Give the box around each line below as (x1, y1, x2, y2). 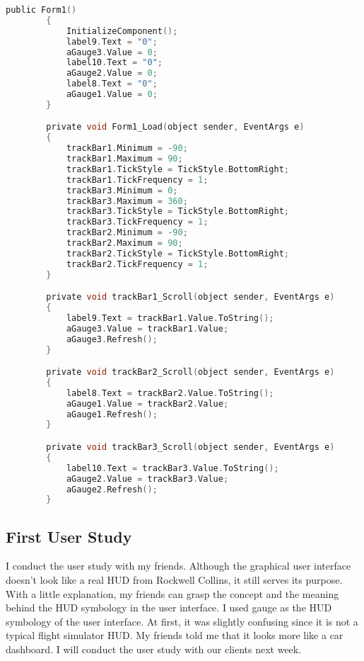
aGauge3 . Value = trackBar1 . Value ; (66, 323, 229, 334)
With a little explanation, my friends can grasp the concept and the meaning (6, 586, 339, 601)
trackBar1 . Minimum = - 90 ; (66, 143, 188, 154)
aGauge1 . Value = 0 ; (66, 89, 158, 99)
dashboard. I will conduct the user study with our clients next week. (6, 642, 302, 657)
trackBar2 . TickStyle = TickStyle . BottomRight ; (66, 248, 289, 259)
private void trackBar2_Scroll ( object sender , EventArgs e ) (46, 367, 335, 378)
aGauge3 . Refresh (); (66, 334, 158, 344)
